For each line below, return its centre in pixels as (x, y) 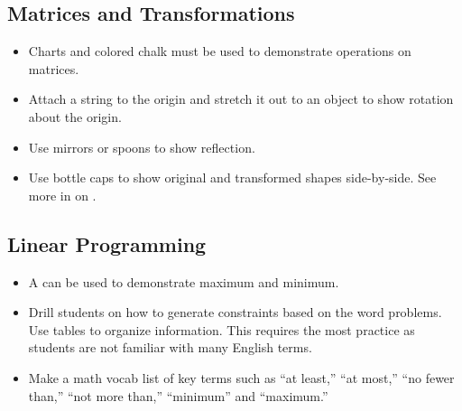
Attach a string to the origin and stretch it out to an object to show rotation (241, 99)
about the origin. (75, 116)
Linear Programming (107, 243)
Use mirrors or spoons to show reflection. (142, 147)
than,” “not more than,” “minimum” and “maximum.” (178, 395)
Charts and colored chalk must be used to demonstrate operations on (220, 51)
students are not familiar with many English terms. (170, 347)
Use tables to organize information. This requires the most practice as (222, 329)
